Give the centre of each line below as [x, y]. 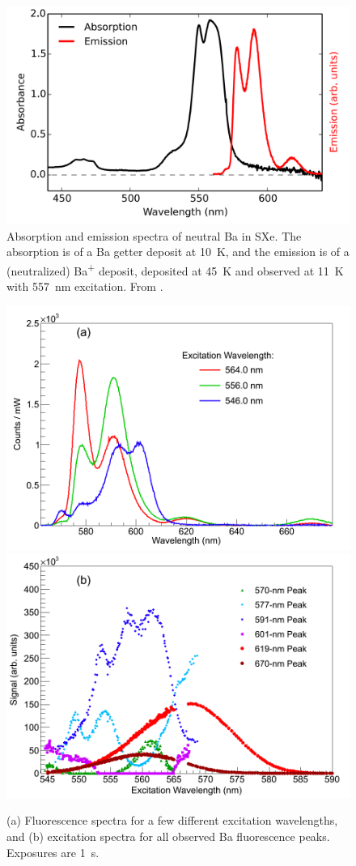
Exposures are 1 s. [53, 852]
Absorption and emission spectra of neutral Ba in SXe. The [154, 235]
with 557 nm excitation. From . [85, 286]
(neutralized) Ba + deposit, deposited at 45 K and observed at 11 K [175, 269]
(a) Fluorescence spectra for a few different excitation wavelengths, [172, 820]
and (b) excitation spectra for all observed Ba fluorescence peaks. [168, 836]
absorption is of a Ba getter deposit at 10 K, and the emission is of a [178, 252]
